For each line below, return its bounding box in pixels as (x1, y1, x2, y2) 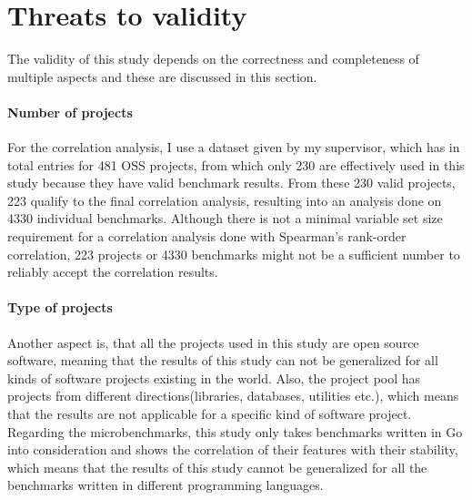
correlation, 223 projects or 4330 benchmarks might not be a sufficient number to (7, 244, 460, 263)
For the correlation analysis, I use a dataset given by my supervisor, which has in (7, 138, 460, 157)
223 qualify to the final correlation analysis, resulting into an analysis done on (7, 190, 442, 209)
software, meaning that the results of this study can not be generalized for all (7, 351, 438, 370)
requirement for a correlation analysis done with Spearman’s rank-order (7, 227, 407, 246)
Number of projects (7, 102, 133, 121)
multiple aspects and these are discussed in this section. (7, 66, 317, 86)
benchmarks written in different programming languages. (7, 475, 324, 495)
